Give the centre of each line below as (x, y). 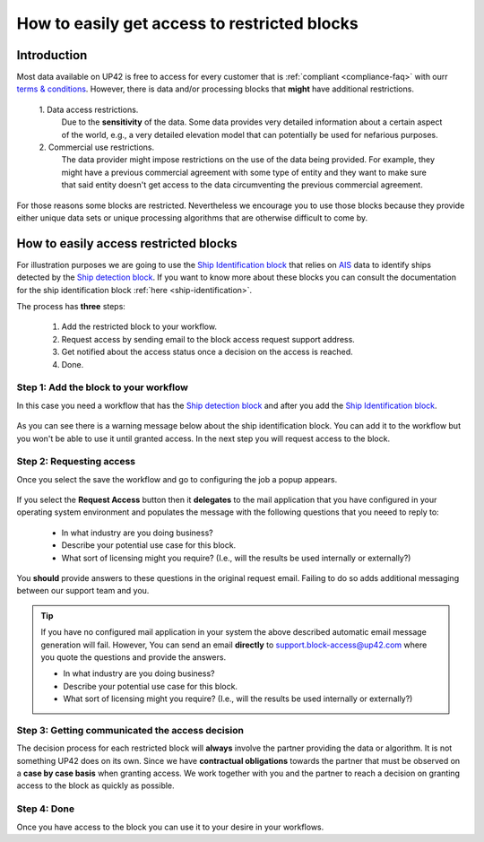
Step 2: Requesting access (76, 462)
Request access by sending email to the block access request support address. (208, 339)
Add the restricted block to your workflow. (139, 326)
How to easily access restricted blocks (127, 243)
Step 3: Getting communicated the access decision (130, 730)
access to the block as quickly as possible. (95, 786)
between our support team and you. (83, 591)
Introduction (52, 55)
